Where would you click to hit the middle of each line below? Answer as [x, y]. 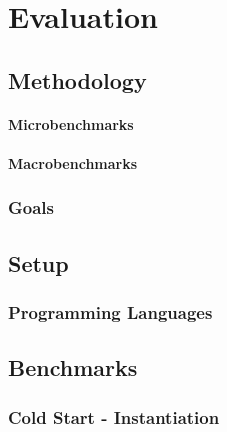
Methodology [77, 79]
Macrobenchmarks [73, 162]
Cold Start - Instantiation [114, 416]
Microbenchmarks [71, 123]
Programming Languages [110, 312]
